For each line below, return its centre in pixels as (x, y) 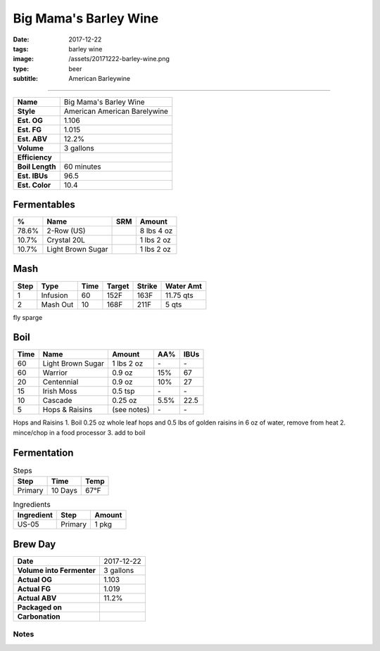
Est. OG (30, 120)
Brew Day (34, 544)
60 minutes (82, 167)
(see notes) (131, 410)
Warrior (55, 373)
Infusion (55, 295)
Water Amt (183, 286)
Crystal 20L (66, 240)
